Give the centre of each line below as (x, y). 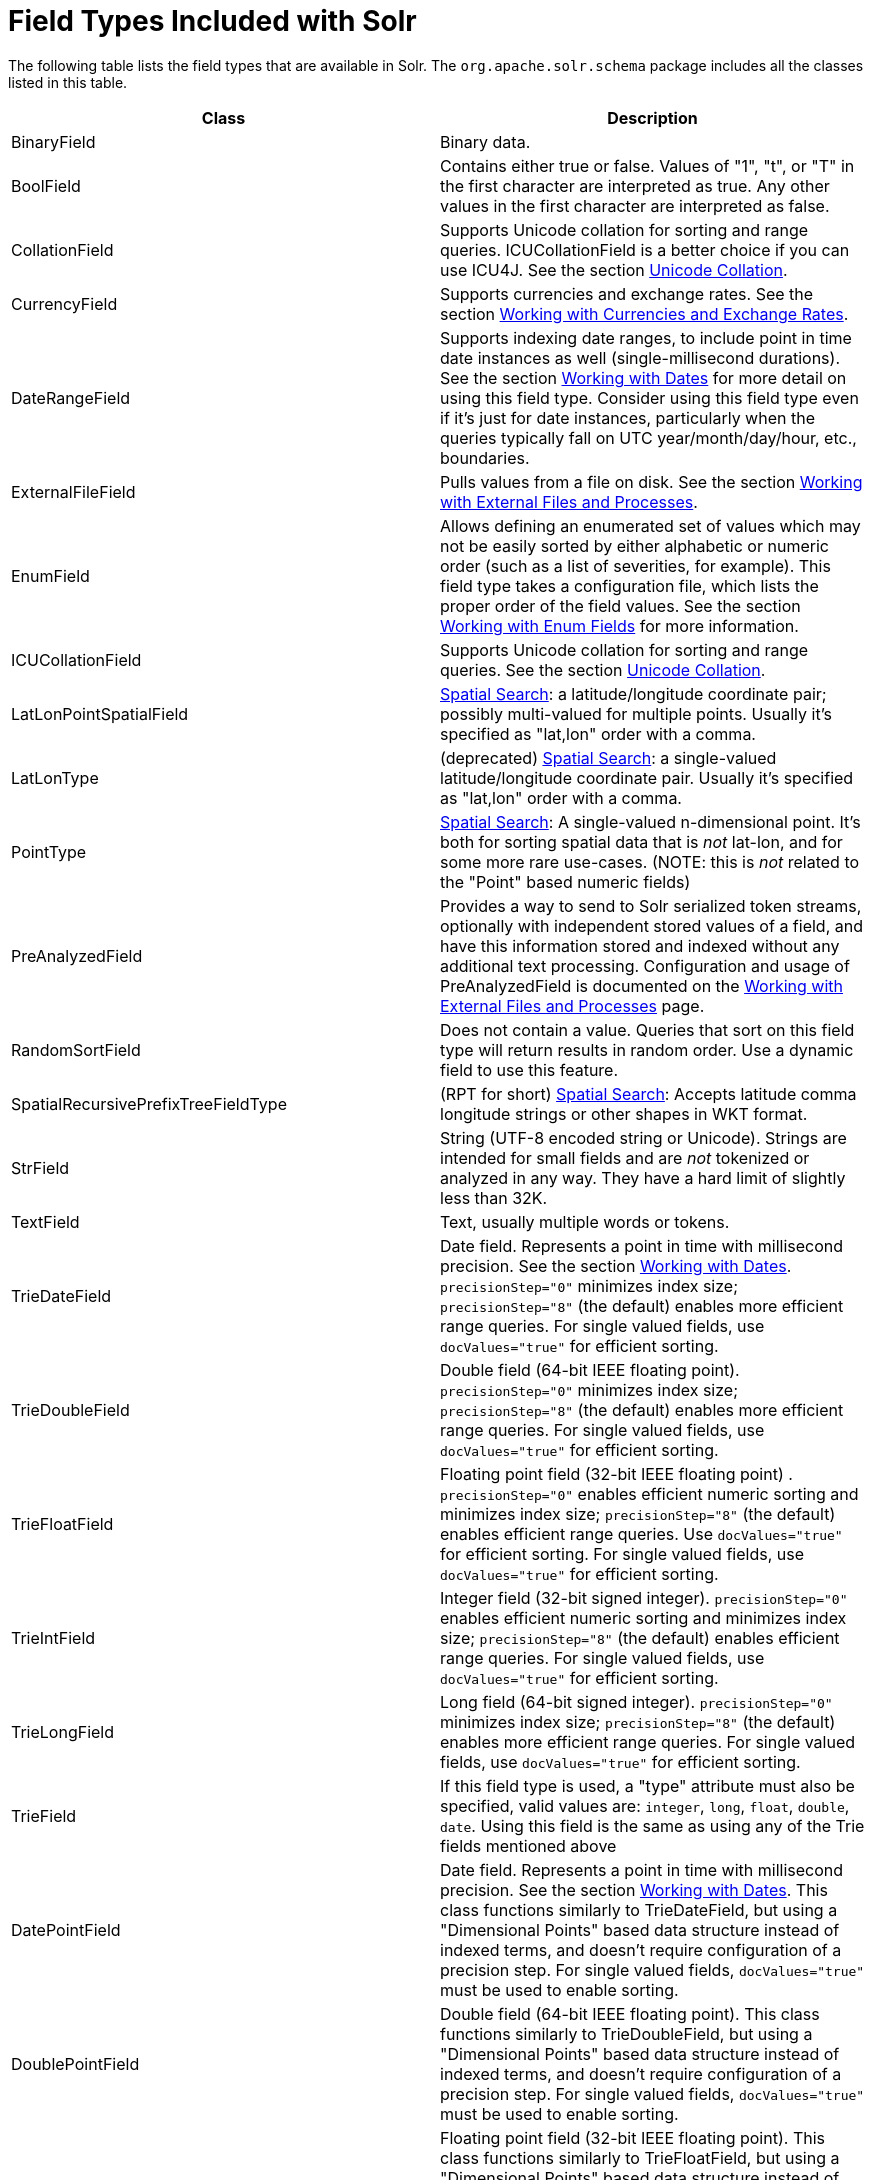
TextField (45, 1221)
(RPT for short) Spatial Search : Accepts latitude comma (648, 1093)
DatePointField (66, 1929)
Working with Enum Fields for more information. (619, 625)
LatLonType (55, 777)
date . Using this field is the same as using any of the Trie (652, 1825)
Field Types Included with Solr (212, 21)
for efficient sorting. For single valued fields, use (622, 1553)
